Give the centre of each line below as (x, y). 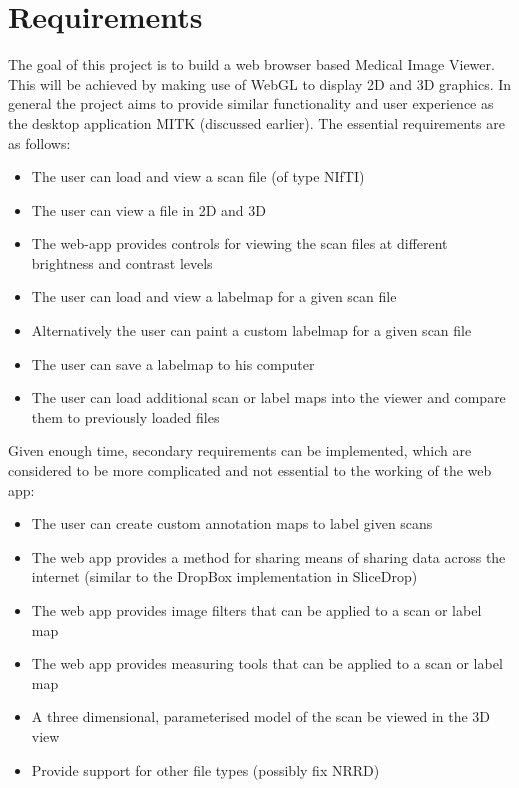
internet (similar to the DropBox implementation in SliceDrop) (224, 576)
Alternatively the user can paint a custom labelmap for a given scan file (251, 330)
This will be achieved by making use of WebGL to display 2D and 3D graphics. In (260, 83)
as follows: (39, 142)
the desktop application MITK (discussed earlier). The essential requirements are (256, 122)
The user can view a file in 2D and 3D (149, 209)
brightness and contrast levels (122, 262)
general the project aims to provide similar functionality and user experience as (251, 103)
